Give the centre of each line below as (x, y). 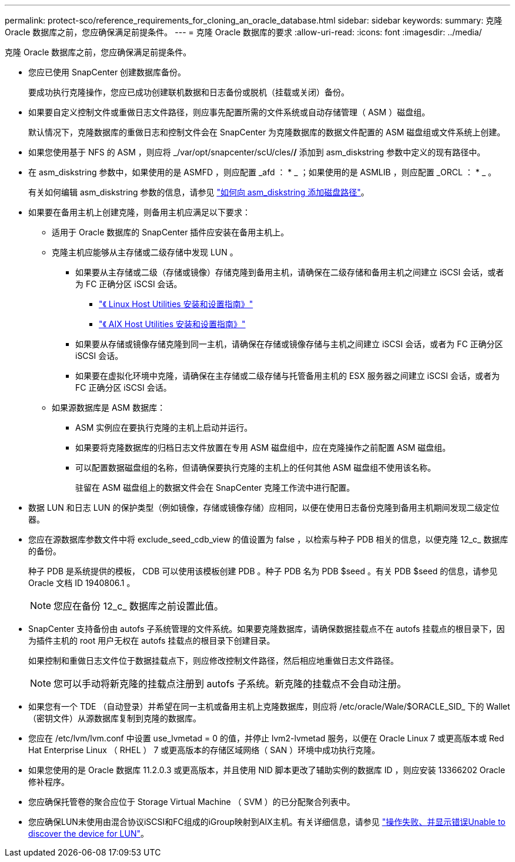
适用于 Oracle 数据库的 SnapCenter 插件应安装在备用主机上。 (170, 232)
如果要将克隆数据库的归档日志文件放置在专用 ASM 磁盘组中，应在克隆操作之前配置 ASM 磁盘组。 (263, 447)
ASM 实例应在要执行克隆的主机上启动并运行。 (164, 427)
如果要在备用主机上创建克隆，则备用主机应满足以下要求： (139, 212)
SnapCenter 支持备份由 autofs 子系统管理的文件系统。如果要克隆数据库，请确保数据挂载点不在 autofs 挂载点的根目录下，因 (267, 629)
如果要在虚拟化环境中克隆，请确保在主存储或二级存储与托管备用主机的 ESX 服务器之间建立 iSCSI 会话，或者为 (287, 376)
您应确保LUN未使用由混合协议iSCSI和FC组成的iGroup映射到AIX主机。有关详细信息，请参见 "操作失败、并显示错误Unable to (267, 822)
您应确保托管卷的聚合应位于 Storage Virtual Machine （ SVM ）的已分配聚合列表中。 (192, 802)
